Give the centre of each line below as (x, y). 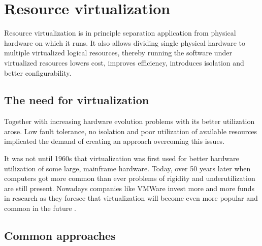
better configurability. (38, 72)
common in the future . (40, 208)
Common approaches (60, 236)
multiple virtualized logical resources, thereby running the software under (118, 53)
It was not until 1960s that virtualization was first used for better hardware (122, 158)
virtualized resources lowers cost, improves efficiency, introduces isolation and (124, 62)
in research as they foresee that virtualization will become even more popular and (131, 198)
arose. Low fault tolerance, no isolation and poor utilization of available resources (131, 131)
